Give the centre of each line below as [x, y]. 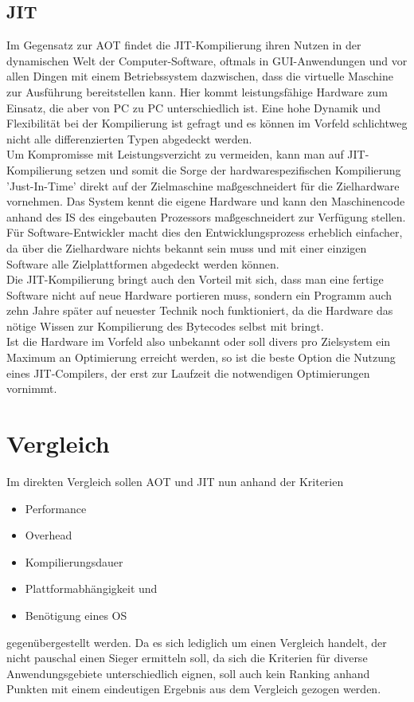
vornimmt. [32, 388]
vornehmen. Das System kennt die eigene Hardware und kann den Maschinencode [206, 201]
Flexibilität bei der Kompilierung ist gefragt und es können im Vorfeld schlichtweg [207, 123]
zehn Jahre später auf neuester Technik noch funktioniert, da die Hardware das [200, 310]
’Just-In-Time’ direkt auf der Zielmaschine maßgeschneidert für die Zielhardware [203, 185]
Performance [56, 508]
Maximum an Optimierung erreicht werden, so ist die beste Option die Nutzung [201, 357]
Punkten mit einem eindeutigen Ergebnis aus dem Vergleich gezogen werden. [194, 689]
